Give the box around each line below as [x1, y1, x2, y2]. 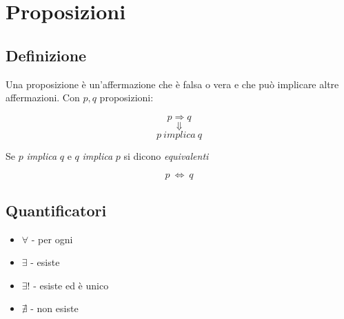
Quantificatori [6, 199, 107, 220]
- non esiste [30, 301, 79, 316]
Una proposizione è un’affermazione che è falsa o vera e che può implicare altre [6, 76, 339, 91]
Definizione [6, 44, 87, 65]
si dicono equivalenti [123, 148, 209, 163]
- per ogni [31, 231, 73, 246]
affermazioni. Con [6, 90, 80, 105]
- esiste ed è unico [33, 278, 109, 292]
